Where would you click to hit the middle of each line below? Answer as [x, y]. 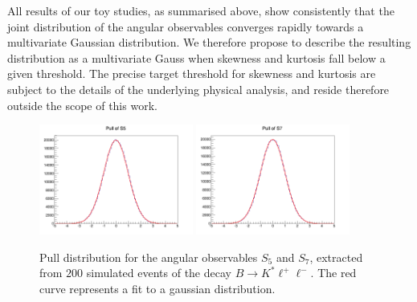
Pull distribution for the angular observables [149, 257]
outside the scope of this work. [82, 105]
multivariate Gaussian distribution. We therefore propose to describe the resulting [209, 42]
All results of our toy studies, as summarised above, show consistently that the [201, 10]
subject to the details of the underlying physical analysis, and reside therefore [198, 89]
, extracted [336, 257]
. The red [333, 273]
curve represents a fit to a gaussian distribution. [157, 289]
